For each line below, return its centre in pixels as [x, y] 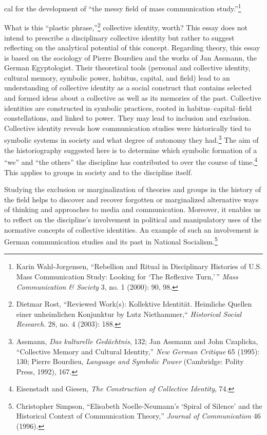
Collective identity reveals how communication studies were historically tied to [128, 128]
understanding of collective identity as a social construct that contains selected [128, 88]
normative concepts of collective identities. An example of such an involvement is [131, 229]
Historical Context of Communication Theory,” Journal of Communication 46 [138, 416]
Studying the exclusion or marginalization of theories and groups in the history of [133, 189]
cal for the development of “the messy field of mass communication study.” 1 [123, 7]
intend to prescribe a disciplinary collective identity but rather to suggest [119, 37]
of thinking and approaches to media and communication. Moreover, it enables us [132, 209]
